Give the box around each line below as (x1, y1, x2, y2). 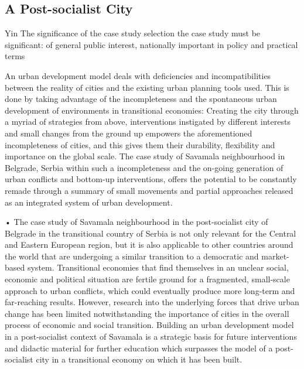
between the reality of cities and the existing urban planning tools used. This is (5, 81, 289, 93)
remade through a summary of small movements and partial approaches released (5, 184, 293, 196)
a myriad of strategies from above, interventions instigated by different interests (5, 115, 291, 128)
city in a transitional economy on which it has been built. (36, 353, 242, 365)
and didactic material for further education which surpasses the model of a (5, 341, 273, 354)
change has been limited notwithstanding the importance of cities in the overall (5, 307, 289, 319)
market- (261, 250, 289, 262)
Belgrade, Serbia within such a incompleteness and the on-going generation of (5, 161, 283, 173)
